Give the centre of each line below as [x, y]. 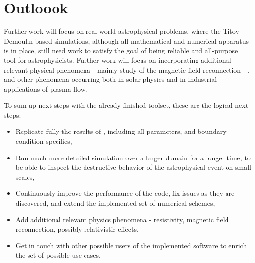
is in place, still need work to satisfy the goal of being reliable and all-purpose [121, 50]
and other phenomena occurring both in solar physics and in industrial [111, 79]
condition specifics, [44, 141]
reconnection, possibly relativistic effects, [77, 229]
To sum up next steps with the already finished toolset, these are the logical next [126, 105]
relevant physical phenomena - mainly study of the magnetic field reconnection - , [127, 69]
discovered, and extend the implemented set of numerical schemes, [115, 203]
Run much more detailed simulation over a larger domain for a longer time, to [133, 157]
